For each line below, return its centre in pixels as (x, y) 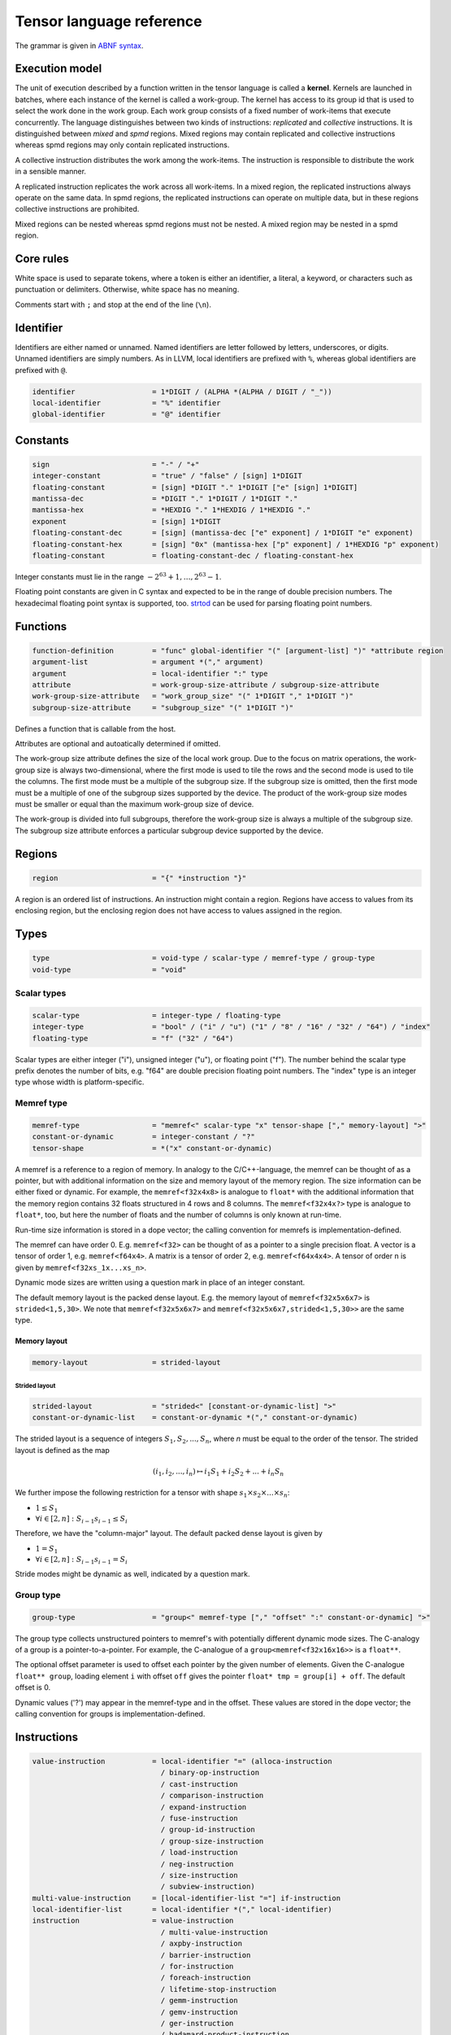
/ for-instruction (197, 1967)
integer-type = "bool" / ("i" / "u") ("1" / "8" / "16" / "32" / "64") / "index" (231, 1027)
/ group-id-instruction (208, 1830)
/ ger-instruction (197, 2023)
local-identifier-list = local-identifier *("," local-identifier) (182, 1910)
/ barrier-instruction (206, 1955)
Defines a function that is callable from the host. (95, 729)
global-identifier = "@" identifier (126, 414)
